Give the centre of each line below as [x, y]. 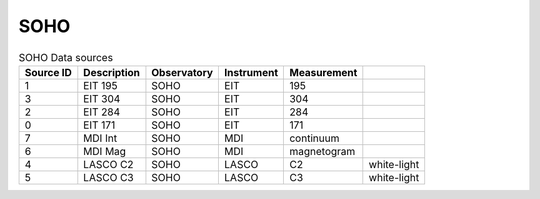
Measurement [323, 72]
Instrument [251, 72]
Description [111, 72]
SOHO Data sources [66, 57]
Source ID [48, 72]
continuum [314, 138]
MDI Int [100, 138]
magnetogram [322, 151]
